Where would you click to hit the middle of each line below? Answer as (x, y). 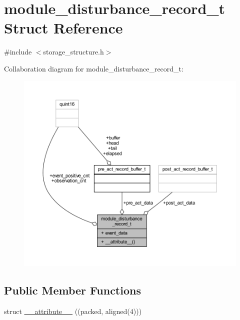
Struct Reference (63, 28)
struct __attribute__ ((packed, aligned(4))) (73, 311)
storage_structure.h (73, 52)
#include (18, 52)
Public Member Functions (72, 290)
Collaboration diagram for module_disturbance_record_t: (94, 68)
